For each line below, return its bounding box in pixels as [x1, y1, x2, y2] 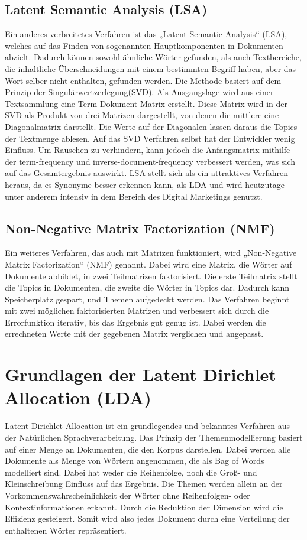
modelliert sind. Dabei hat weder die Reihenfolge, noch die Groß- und [5, 466, 257, 478]
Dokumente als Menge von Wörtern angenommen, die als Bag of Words [5, 454, 264, 467]
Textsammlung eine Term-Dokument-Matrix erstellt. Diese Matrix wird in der [5, 97, 288, 109]
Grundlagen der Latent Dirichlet [5, 362, 276, 386]
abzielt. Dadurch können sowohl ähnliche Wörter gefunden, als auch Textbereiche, [5, 51, 302, 63]
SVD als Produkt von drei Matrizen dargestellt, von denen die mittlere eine [5, 109, 279, 121]
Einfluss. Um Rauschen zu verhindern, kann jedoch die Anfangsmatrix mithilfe [5, 144, 290, 156]
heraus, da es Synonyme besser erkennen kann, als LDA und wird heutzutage [5, 178, 285, 190]
